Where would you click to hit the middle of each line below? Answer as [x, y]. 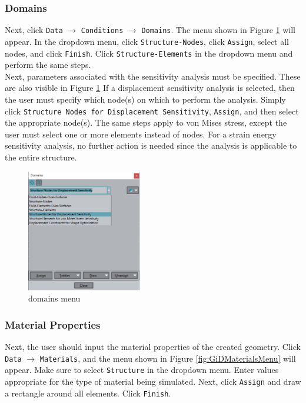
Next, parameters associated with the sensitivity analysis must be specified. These [153, 76]
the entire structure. [41, 157]
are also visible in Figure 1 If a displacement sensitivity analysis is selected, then [150, 88]
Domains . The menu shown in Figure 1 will [218, 30]
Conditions [102, 31]
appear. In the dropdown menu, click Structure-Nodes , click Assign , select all [147, 41]
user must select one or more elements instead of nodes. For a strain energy [141, 134]
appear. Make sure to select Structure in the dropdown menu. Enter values [142, 370]
